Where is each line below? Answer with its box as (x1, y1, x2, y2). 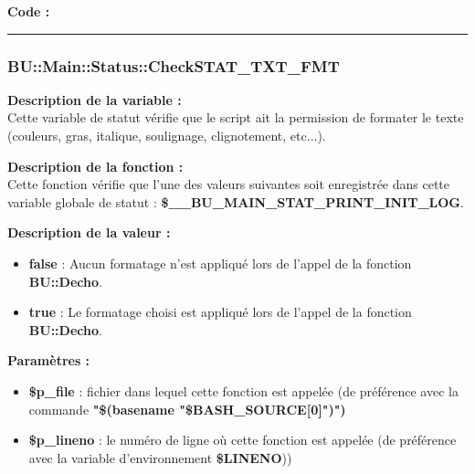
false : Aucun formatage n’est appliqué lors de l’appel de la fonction (28, 253, 412, 272)
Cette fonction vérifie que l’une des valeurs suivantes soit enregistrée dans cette (7, 174, 450, 194)
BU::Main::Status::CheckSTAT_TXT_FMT (7, 54, 340, 77)
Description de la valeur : (7, 223, 171, 242)
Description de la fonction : (7, 156, 184, 175)
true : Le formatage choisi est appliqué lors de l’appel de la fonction (28, 302, 412, 321)
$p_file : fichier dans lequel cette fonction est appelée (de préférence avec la (28, 381, 459, 400)
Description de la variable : (7, 90, 182, 109)
